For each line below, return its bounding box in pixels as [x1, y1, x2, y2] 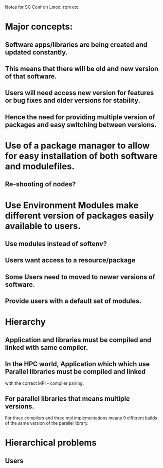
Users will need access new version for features [5, 89, 154, 97]
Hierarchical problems [5, 437, 97, 449]
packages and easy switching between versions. [5, 120, 157, 129]
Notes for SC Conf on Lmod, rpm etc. [5, 4, 80, 10]
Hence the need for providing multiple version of [5, 113, 156, 121]
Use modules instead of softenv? [5, 240, 107, 248]
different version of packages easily [5, 210, 154, 221]
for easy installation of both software [5, 150, 158, 161]
